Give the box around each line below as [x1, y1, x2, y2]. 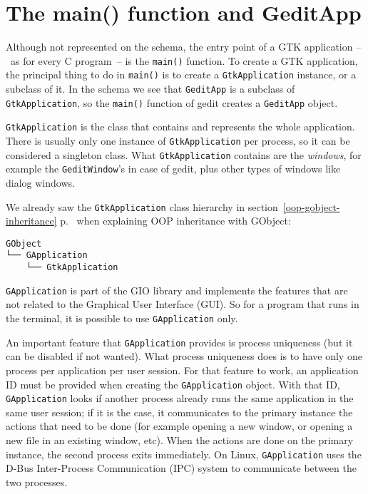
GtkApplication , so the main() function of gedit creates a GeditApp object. [6, 95, 338, 110]
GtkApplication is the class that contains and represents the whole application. [6, 119, 355, 134]
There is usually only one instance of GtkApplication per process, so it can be [6, 133, 350, 148]
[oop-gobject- [282, 199, 340, 214]
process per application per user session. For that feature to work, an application [6, 362, 359, 377]
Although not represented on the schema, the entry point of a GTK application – [6, 39, 362, 54]
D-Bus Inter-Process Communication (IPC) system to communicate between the [6, 460, 357, 475]
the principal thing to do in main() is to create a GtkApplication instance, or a [6, 67, 357, 82]
